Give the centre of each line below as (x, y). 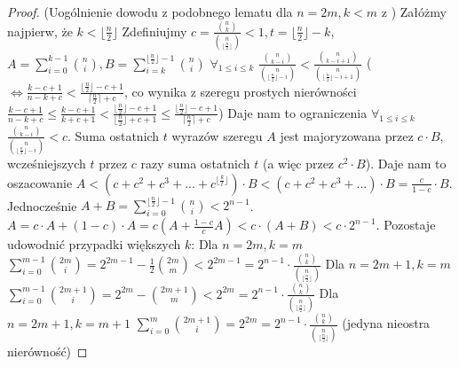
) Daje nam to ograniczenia (293, 112)
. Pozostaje (406, 225)
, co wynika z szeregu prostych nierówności (240, 91)
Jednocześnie (42, 205)
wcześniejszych (47, 164)
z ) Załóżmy (414, 12)
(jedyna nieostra (386, 323)
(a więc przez (298, 164)
